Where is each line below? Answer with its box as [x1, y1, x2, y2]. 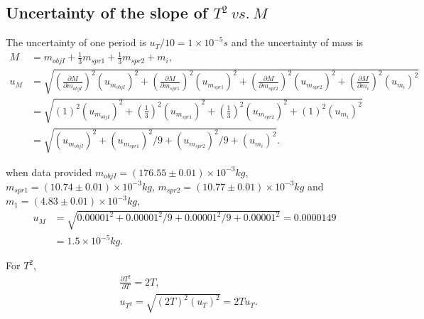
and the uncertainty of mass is [231, 35, 364, 50]
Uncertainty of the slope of [6, 1, 208, 23]
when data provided [6, 164, 92, 179]
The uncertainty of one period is [6, 35, 146, 50]
